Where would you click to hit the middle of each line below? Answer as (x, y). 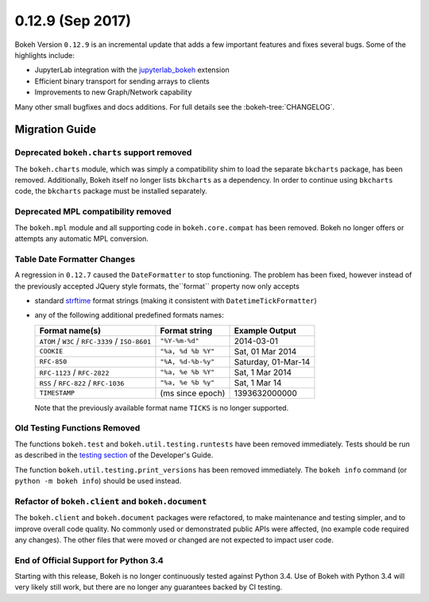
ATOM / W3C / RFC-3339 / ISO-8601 (95, 341)
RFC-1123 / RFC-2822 (74, 372)
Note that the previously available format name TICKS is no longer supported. (162, 407)
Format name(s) (70, 330)
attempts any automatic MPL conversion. (81, 238)
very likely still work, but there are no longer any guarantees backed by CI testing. (149, 587)
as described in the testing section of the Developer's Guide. (114, 455)
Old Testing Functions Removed (77, 428)
